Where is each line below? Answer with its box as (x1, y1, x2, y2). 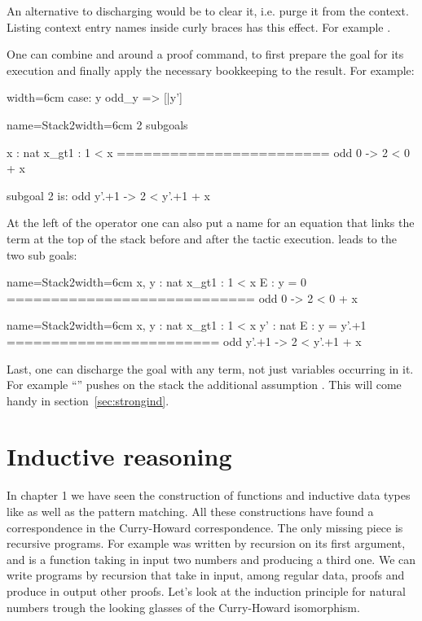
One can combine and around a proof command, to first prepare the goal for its (7, 46, 404, 63)
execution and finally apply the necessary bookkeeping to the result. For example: (7, 61, 415, 78)
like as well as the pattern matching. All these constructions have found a (7, 503, 374, 519)
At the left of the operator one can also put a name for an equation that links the (7, 214, 415, 231)
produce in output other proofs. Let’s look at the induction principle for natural (7, 582, 406, 599)
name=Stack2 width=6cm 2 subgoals (7, 116, 188, 133)
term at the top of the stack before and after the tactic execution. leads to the (7, 230, 397, 247)
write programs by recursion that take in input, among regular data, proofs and (7, 566, 405, 584)
